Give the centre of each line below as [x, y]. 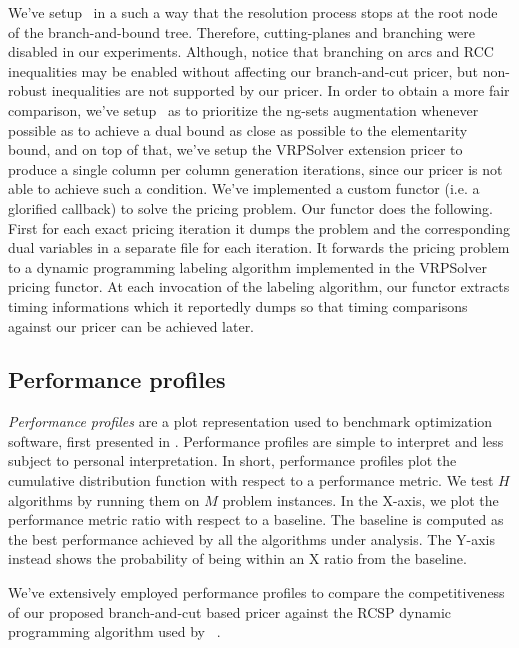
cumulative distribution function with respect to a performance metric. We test [251, 480]
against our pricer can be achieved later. [131, 325]
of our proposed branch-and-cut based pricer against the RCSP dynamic [230, 611]
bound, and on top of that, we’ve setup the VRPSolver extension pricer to [235, 149]
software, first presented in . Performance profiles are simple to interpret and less [256, 440]
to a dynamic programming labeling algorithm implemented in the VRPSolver [247, 266]
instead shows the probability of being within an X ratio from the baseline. [237, 558]
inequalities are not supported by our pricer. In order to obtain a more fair [280, 90]
